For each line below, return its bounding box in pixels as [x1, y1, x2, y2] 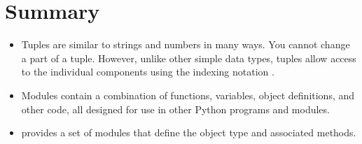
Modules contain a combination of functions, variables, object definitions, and [21, 87, 355, 102]
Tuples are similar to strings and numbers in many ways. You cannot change [21, 37, 350, 52]
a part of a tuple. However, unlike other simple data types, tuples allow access [21, 50, 356, 65]
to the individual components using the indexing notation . [21, 64, 274, 79]
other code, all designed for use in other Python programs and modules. [21, 101, 330, 116]
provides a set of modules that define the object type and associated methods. [21, 125, 356, 140]
